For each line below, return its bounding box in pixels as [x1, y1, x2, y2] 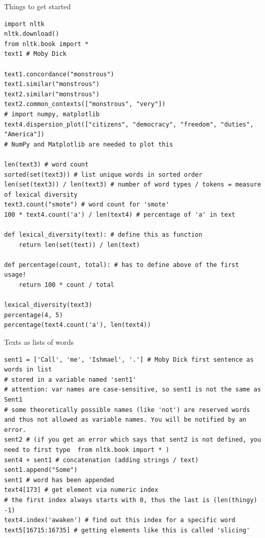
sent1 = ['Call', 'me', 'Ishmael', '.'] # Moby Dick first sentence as [4, 356, 254, 363]
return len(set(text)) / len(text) [18, 241, 140, 249]
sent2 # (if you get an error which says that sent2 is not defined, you [4, 436, 261, 444]
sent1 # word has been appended [4, 476, 114, 484]
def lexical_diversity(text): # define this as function [4, 231, 202, 239]
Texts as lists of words [4, 337, 74, 347]
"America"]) [4, 131, 45, 138]
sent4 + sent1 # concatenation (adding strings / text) [4, 456, 199, 464]
